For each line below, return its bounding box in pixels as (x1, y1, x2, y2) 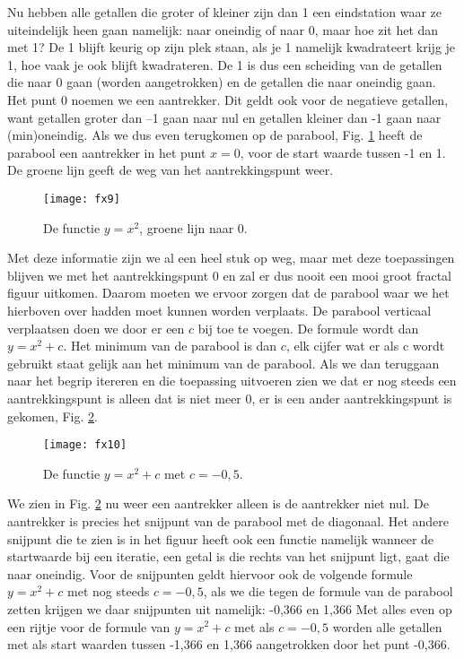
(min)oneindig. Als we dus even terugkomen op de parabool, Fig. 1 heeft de (7, 126, 423, 144)
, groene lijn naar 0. (139, 218, 248, 237)
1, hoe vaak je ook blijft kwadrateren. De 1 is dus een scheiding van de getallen (7, 55, 442, 74)
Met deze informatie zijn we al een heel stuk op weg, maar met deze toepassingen (7, 248, 455, 267)
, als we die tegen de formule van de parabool (203, 582, 453, 601)
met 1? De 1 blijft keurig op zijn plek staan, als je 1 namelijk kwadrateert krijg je (7, 38, 456, 56)
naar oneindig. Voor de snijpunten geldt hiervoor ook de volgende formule (7, 564, 413, 583)
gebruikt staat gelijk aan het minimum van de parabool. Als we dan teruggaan (7, 353, 440, 372)
